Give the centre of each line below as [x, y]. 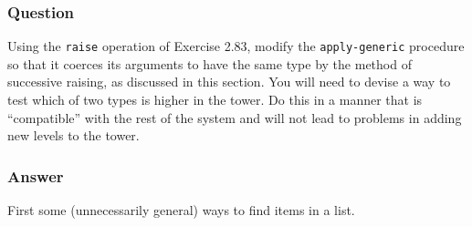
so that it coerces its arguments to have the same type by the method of [210, 63]
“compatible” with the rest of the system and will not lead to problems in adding [235, 117]
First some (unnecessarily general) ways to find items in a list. [181, 210]
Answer [36, 175]
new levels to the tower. [73, 135]
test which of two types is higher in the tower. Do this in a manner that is [215, 100]
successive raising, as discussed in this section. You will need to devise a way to [229, 82]
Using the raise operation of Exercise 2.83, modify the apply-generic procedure [236, 46]
